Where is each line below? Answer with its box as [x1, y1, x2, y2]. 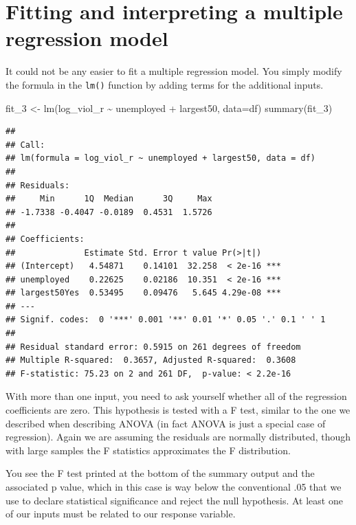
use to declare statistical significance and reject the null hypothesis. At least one [5, 493, 343, 507]
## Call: [5, 139, 45, 150]
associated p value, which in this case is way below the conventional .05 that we [5, 480, 342, 493]
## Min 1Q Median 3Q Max [5, 194, 212, 204]
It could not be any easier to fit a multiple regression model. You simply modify [5, 64, 342, 78]
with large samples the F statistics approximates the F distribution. [5, 443, 291, 457]
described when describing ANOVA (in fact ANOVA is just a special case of [5, 416, 326, 430]
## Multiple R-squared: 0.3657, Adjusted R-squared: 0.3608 [5, 355, 296, 366]
